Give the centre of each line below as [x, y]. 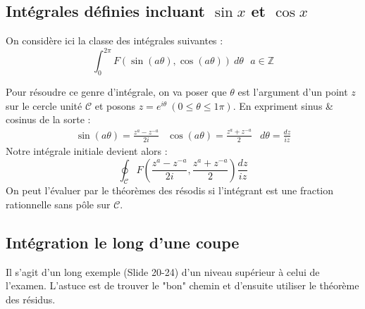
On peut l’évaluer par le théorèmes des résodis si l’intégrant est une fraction [170, 190]
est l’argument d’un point [293, 92]
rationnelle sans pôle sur [58, 204]
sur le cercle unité [44, 105]
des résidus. [31, 299]
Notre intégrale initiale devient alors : [87, 151]
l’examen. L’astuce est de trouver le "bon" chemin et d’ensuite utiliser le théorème [182, 285]
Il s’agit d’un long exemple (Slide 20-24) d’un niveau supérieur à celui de [163, 271]
